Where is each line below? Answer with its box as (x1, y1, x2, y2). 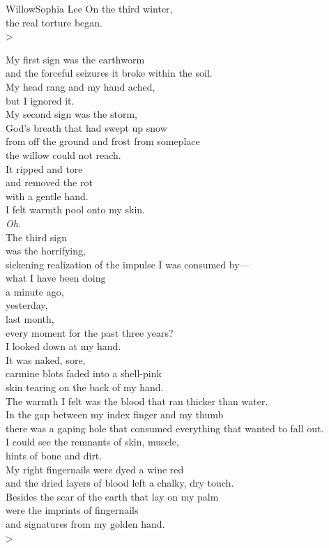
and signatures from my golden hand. (6, 516, 165, 531)
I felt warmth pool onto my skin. (6, 202, 146, 217)
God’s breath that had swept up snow (6, 120, 167, 135)
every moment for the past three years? (6, 325, 174, 340)
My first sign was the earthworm (6, 52, 145, 66)
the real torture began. (6, 15, 102, 29)
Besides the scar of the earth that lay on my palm (6, 489, 219, 503)
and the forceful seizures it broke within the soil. (6, 66, 213, 80)
